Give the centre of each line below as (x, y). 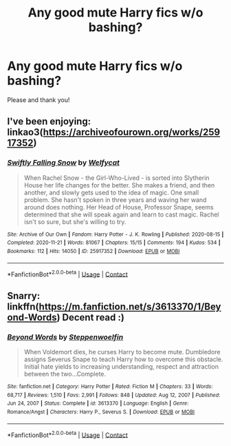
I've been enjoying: (49, 122)
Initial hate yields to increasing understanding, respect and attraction (121, 366)
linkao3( (25, 132)
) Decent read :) (91, 317)
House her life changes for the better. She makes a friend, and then (119, 185)
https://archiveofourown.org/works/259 (132, 132)
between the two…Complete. (65, 374)
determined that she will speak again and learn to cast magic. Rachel (121, 214)
